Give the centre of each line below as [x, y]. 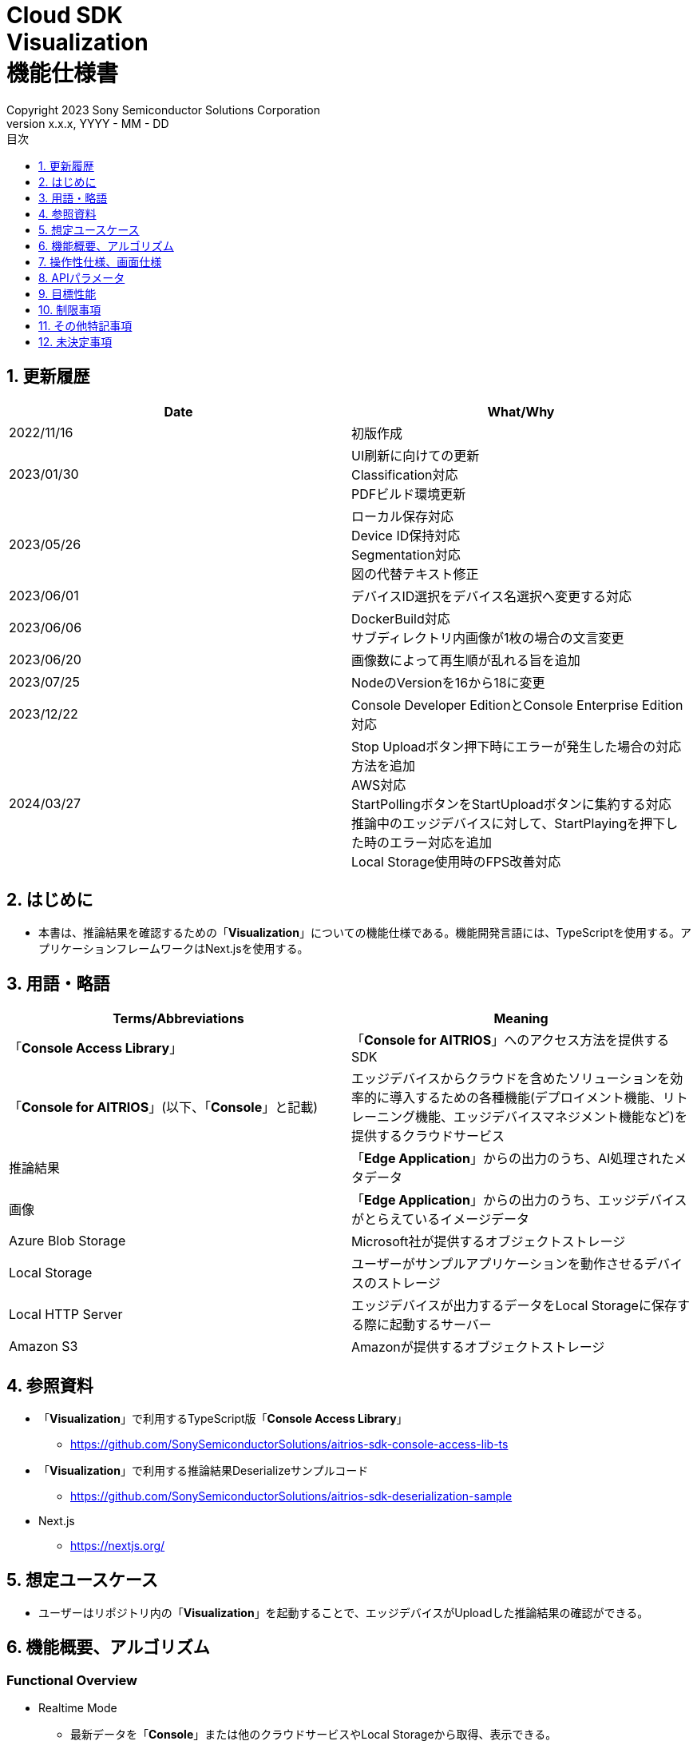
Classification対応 [405, 474]
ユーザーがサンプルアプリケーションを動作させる [498, 1264]
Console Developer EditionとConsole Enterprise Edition [517, 705]
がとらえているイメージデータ [440, 1219]
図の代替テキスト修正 [415, 574]
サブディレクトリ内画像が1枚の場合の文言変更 [488, 637]
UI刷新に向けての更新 [416, 455]
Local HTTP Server [66, 1315]
